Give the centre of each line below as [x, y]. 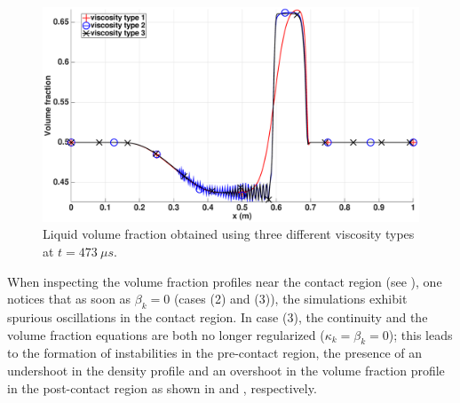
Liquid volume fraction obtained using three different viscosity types [229, 234]
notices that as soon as [69, 299]
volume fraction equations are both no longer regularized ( [166, 334]
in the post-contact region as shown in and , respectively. [162, 387]
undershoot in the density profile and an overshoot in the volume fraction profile [226, 370]
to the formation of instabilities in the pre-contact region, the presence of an [215, 353]
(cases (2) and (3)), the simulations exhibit [290, 299]
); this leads [420, 334]
